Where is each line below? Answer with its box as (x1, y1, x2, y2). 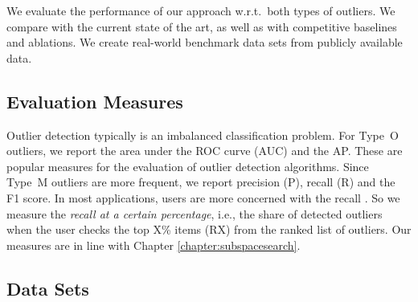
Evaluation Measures (6, 88, 183, 113)
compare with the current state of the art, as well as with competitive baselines (6, 18, 397, 35)
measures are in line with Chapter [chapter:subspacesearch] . (6, 236, 301, 253)
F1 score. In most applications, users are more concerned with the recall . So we (6, 189, 400, 206)
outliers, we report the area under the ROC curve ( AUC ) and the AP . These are (6, 142, 403, 159)
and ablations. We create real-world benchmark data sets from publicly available (6, 34, 403, 51)
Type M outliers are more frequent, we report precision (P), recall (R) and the (6, 173, 395, 190)
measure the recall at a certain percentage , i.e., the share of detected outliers (6, 205, 383, 222)
